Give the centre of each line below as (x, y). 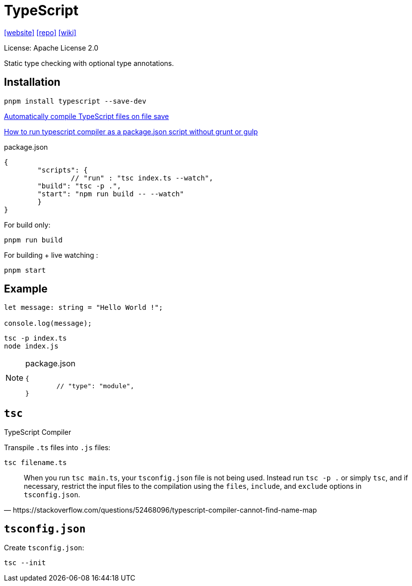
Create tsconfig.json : (44, 548)
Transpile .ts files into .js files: (57, 448)
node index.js (31, 346)
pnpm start (25, 270)
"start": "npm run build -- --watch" (111, 194)
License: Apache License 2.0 (51, 48)
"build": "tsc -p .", (79, 186)
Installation (32, 82)
